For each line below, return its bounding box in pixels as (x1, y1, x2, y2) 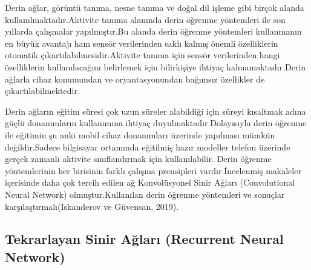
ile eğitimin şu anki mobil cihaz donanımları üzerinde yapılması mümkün (5, 128, 275, 141)
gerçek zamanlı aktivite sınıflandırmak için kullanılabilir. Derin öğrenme (5, 152, 272, 165)
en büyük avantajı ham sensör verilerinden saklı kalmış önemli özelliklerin (5, 36, 278, 49)
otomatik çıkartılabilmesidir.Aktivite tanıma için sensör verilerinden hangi (5, 49, 280, 61)
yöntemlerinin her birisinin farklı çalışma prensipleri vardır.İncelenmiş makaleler (5, 164, 301, 177)
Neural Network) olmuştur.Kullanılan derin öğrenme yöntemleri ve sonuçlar (5, 187, 285, 200)
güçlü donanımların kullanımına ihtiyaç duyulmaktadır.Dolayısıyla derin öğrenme (5, 116, 307, 129)
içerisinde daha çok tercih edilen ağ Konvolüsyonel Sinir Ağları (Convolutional (5, 176, 295, 189)
